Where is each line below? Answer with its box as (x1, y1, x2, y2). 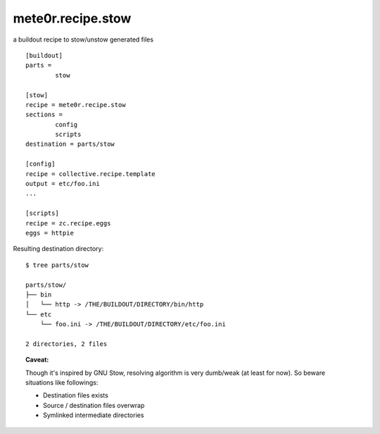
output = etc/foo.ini (25, 180, 100, 188)
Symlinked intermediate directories (43, 411, 144, 419)
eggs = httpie (25, 229, 74, 237)
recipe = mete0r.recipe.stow (25, 101, 126, 108)
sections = (25, 111, 63, 119)
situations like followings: (25, 378, 99, 387)
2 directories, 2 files (25, 340, 108, 348)
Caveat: (25, 356, 49, 364)
